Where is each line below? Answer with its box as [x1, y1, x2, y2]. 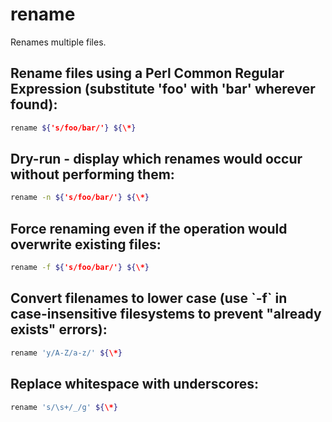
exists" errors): [10, 321, 108, 338]
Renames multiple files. [10, 36, 107, 48]
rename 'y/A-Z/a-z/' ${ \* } [10, 348, 123, 358]
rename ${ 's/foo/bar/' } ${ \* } [10, 123, 137, 133]
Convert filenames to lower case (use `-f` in [10, 290, 288, 307]
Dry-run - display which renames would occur [10, 151, 303, 168]
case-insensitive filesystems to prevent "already [10, 306, 322, 323]
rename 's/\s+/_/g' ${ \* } [10, 402, 118, 412]
